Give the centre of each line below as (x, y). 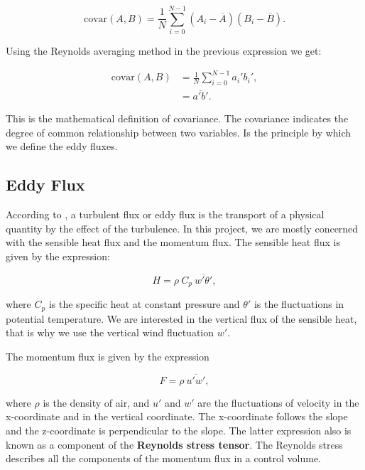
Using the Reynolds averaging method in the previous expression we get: (164, 51)
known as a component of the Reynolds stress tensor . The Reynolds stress (174, 444)
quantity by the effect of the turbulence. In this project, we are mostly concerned (182, 228)
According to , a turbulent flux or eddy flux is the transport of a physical (165, 214)
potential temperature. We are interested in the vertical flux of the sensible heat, (181, 318)
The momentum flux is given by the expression (108, 356)
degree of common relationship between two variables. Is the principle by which (179, 132)
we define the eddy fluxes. (62, 146)
